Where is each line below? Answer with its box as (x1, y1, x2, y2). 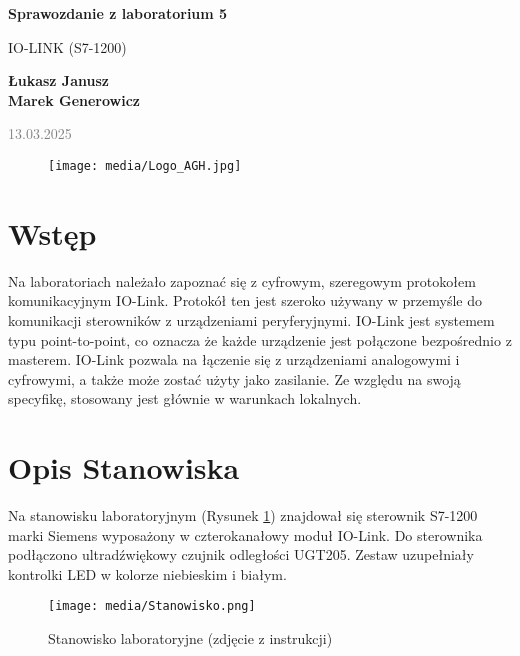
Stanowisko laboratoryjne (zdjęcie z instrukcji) (48, 628, 333, 649)
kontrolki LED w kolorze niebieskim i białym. (8, 563, 287, 584)
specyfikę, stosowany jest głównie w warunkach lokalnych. (8, 388, 362, 409)
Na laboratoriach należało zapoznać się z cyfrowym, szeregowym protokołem (8, 270, 476, 291)
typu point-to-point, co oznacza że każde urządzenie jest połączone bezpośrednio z (8, 329, 512, 350)
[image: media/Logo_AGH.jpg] (48, 158, 242, 173)
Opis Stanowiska (8, 447, 240, 488)
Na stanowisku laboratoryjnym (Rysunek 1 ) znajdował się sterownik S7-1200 (8, 505, 478, 526)
